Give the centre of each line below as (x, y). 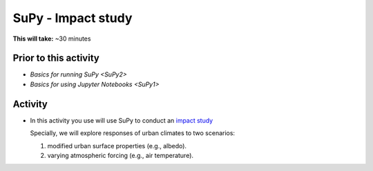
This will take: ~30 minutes (52, 39)
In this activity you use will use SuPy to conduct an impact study (122, 120)
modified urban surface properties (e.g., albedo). (117, 145)
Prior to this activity (56, 58)
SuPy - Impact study (73, 18)
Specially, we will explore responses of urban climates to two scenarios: (132, 133)
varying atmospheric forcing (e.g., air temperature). (120, 155)
